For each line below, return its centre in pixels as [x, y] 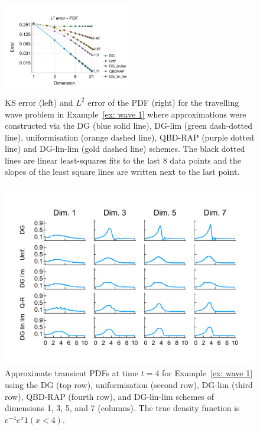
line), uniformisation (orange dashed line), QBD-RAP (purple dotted [129, 137]
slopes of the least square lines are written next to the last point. [122, 172]
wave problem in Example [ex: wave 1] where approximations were [126, 114]
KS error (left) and [39, 102]
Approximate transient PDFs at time [71, 373]
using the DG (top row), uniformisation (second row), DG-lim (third [129, 384]
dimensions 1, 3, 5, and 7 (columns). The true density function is [122, 408]
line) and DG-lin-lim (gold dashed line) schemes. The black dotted [125, 149]
